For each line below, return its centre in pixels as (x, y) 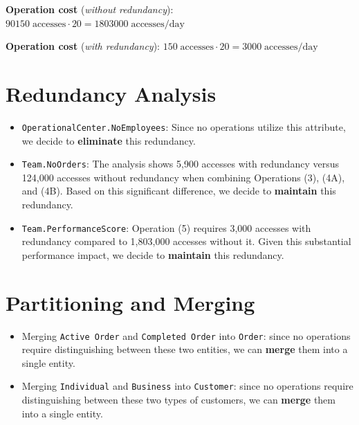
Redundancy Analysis (111, 93)
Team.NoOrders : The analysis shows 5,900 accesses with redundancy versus (180, 164)
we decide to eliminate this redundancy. (109, 140)
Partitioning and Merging (130, 302)
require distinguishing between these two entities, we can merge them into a (185, 349)
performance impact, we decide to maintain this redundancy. (153, 254)
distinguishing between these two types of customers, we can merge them (178, 400)
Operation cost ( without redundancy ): (90, 9)
